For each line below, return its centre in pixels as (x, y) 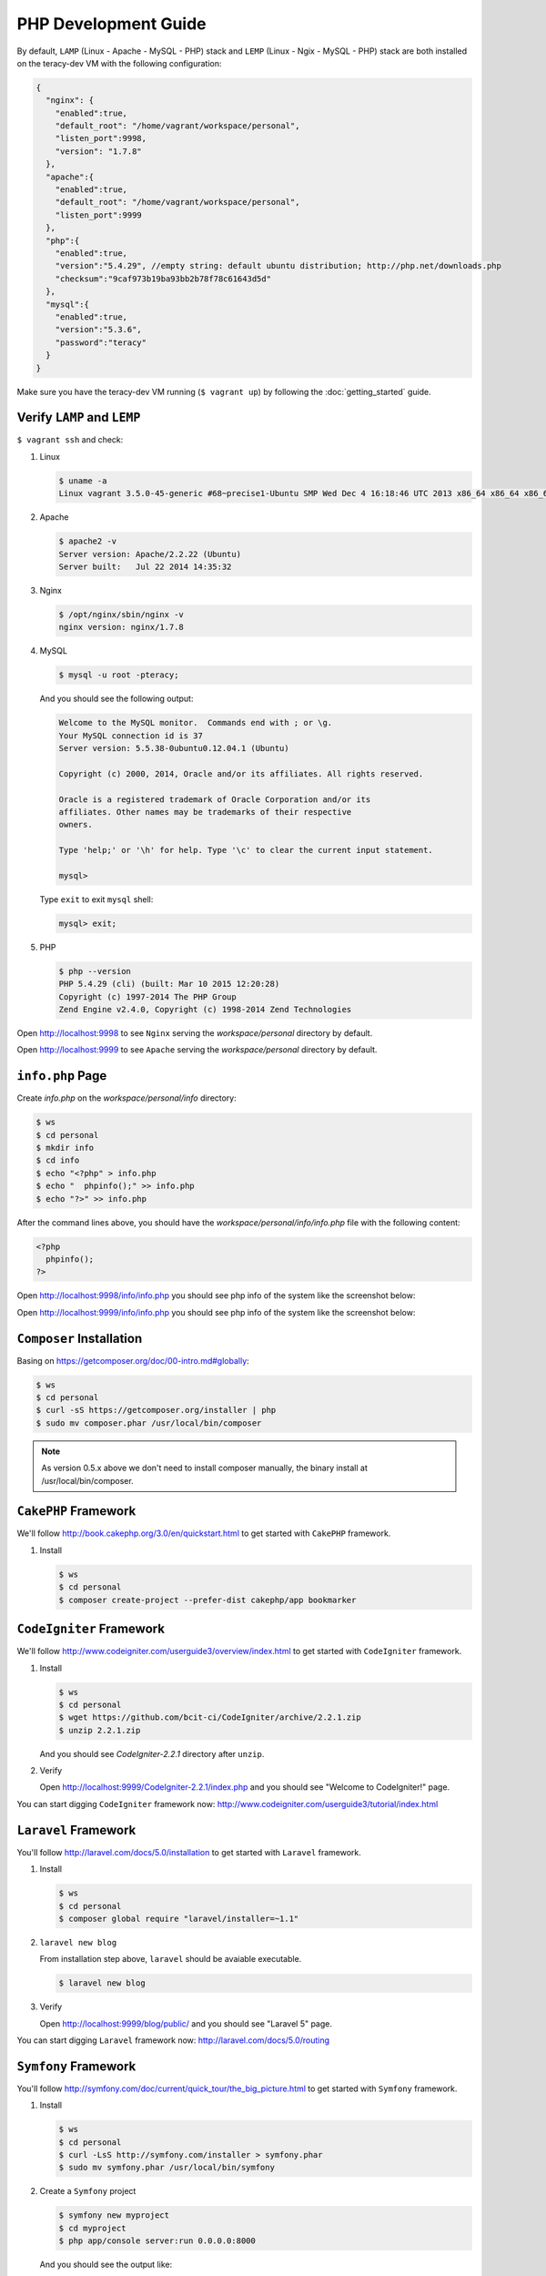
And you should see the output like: (106, 2265)
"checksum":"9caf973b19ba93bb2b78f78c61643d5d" (163, 279)
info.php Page (62, 1076)
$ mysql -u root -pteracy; (119, 675)
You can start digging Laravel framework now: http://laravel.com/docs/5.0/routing (173, 2040)
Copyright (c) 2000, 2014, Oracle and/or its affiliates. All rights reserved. (241, 773)
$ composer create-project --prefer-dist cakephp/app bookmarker (207, 1600)
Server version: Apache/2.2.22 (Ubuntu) (150, 554)
